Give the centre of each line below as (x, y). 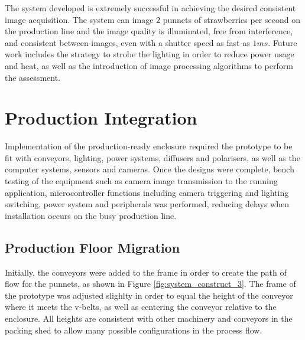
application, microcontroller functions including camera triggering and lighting (147, 192)
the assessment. (33, 77)
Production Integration (101, 118)
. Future (283, 42)
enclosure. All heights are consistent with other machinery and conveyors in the (149, 318)
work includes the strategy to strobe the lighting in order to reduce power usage (150, 54)
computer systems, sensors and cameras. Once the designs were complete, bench (150, 169)
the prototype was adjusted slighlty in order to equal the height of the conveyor (149, 295)
